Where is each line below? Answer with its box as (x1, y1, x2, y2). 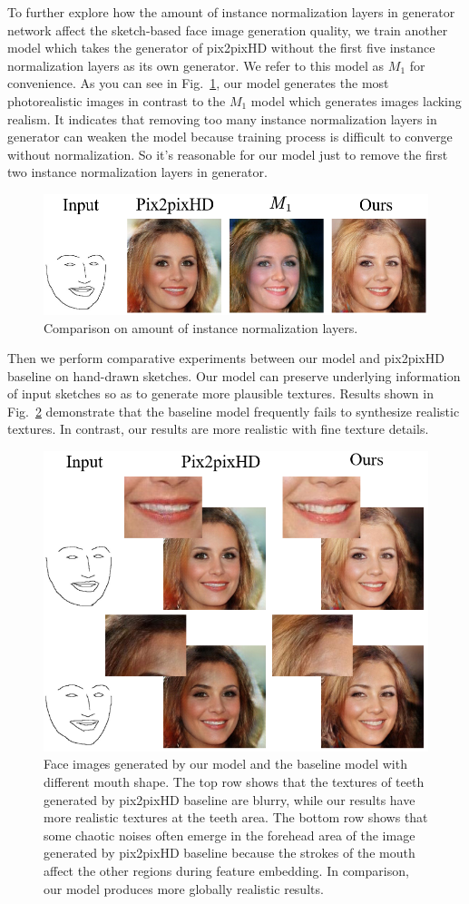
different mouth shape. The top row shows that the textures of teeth (44, 772, 425, 791)
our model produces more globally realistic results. (44, 879, 324, 898)
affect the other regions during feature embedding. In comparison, (44, 861, 409, 880)
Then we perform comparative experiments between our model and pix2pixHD (7, 349, 445, 368)
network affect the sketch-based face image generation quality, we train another (7, 20, 448, 39)
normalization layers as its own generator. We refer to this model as (7, 55, 385, 74)
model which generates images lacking (250, 91, 462, 110)
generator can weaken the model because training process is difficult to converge (7, 127, 453, 146)
